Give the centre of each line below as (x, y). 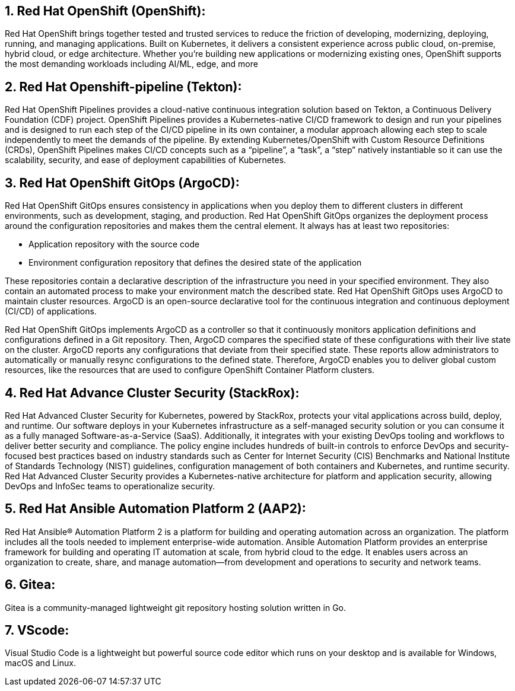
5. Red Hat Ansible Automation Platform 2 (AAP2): (155, 509)
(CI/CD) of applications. (51, 311)
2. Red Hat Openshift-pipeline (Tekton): (123, 87)
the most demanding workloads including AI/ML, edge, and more (131, 64)
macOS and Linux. (40, 663)
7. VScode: (37, 631)
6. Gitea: (30, 585)
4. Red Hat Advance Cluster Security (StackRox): (152, 393)
